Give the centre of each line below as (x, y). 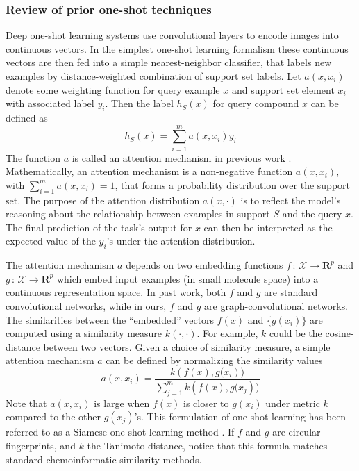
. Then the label (139, 103)
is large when (122, 403)
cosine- (340, 333)
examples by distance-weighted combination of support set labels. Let (153, 76)
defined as (27, 117)
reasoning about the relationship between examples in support (138, 214)
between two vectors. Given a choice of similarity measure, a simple (187, 346)
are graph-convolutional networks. (276, 306)
